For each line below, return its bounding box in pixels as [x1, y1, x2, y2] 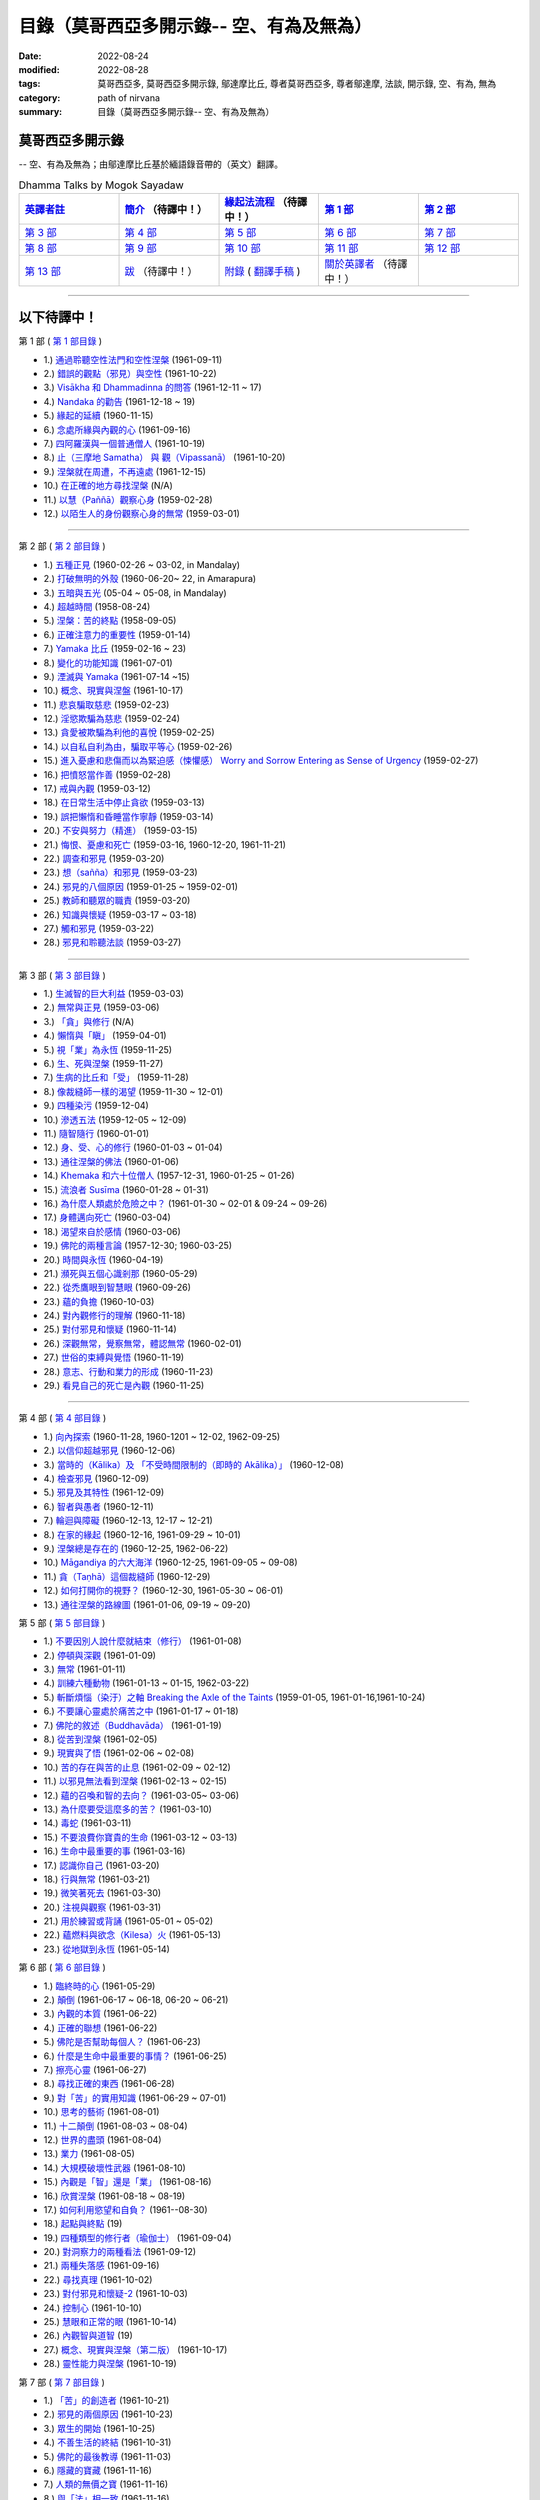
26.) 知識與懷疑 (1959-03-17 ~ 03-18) [43, 908, 197, 920]
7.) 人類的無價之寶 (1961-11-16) [43, 2478, 169, 2490]
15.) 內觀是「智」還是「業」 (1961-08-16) [43, 2176, 212, 2188]
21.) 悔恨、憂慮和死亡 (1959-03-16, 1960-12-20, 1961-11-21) [43, 838, 287, 850]
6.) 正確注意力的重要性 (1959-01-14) [43, 628, 191, 640]
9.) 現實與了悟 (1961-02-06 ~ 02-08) [43, 1747, 195, 1759]
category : [18, 91, 61, 104]
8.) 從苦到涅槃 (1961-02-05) [43, 1733, 158, 1745]
